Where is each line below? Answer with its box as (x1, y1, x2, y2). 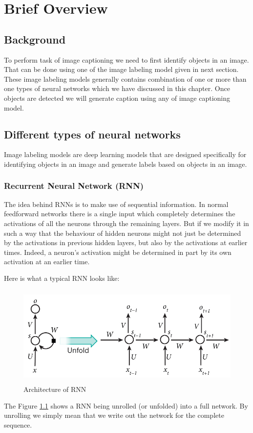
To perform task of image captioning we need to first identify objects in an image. (4, 54, 249, 65)
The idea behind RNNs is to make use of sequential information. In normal (4, 199, 229, 209)
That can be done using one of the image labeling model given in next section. (4, 64, 239, 74)
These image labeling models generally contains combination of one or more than (4, 73, 247, 84)
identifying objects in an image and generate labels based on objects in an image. (4, 159, 247, 169)
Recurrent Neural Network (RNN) (4, 180, 144, 192)
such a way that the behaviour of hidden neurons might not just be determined (4, 228, 241, 238)
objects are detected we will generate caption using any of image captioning (4, 92, 230, 103)
